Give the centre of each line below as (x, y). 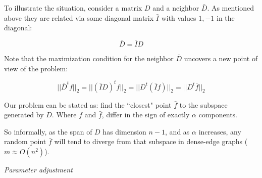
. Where (64, 115)
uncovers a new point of (221, 58)
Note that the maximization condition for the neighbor (89, 58)
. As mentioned (231, 8)
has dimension (124, 131)
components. (218, 115)
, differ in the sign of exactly (146, 115)
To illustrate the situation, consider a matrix (73, 8)
